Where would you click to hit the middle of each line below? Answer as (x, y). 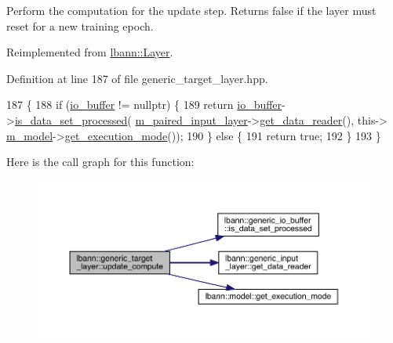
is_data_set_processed (71, 119)
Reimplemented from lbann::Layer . (90, 52)
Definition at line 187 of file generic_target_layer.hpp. (137, 78)
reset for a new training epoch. (80, 25)
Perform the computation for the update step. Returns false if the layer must (191, 10)
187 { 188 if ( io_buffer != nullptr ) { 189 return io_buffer (144, 105)
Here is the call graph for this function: (100, 162)
